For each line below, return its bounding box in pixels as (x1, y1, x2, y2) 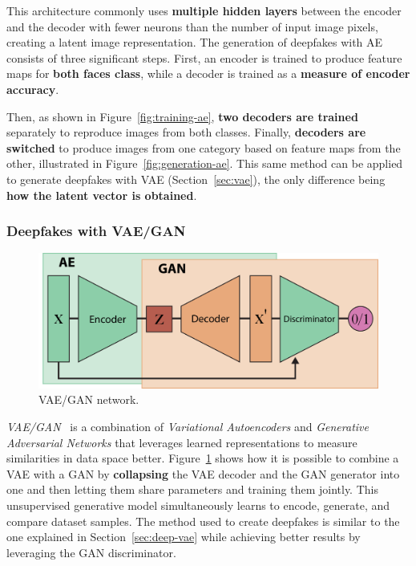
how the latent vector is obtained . (6, 186, 197, 203)
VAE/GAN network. (38, 391, 139, 408)
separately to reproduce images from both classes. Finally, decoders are (6, 124, 366, 140)
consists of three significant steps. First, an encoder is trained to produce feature (6, 49, 402, 66)
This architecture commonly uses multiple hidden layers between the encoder (6, 2, 402, 18)
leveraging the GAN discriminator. (6, 544, 176, 560)
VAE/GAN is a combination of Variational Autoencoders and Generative (6, 418, 369, 435)
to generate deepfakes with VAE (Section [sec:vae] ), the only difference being (6, 170, 386, 187)
